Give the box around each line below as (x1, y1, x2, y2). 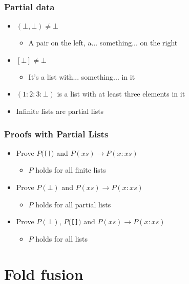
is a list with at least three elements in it (57, 88, 185, 99)
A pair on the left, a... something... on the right (28, 37, 178, 48)
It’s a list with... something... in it (28, 71, 135, 82)
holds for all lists (35, 233, 88, 244)
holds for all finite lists (35, 164, 106, 175)
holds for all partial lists (35, 199, 111, 209)
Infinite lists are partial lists (16, 106, 104, 116)
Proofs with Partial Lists (4, 127, 109, 140)
